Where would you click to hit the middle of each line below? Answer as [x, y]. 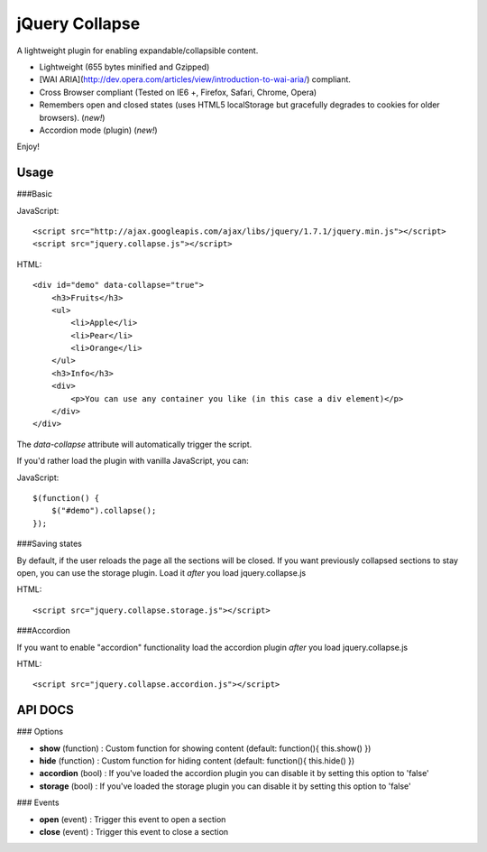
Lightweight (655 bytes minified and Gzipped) [124, 67]
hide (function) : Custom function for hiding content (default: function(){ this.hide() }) [197, 760]
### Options [40, 732]
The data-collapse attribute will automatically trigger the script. [134, 444]
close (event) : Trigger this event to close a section [134, 831]
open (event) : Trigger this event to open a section [133, 819]
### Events [38, 802]
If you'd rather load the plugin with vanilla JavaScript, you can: [133, 461]
